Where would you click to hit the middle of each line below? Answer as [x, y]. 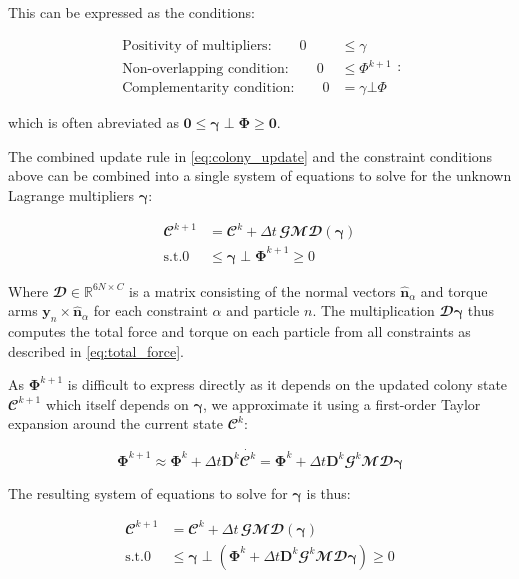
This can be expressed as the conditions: [131, 12]
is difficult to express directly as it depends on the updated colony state [287, 384]
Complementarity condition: [208, 88]
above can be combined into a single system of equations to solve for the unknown [260, 175]
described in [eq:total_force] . [96, 350]
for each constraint [150, 310]
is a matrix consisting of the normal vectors [262, 290]
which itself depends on [117, 403]
